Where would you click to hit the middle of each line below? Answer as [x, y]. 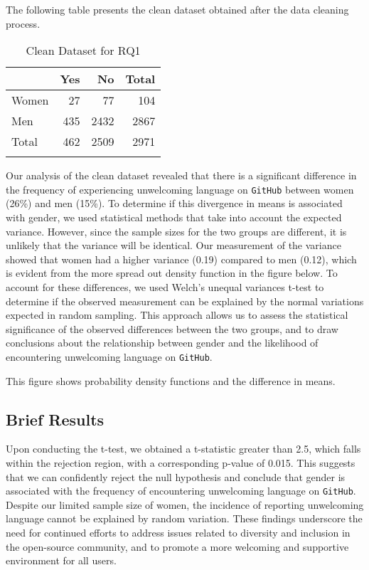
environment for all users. [61, 560]
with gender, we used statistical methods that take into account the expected [174, 217]
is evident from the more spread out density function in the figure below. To [172, 273]
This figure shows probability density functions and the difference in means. [171, 380]
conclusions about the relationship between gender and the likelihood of [162, 343]
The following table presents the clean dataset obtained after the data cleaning [177, 9]
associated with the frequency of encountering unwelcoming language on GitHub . [181, 491]
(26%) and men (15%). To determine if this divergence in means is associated [174, 203]
